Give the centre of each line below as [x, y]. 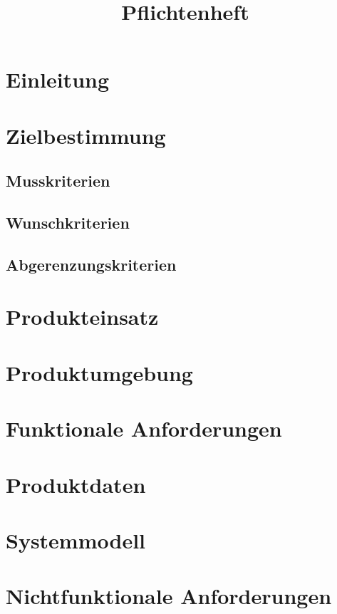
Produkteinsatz [82, 317]
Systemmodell [76, 540]
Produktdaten [76, 484]
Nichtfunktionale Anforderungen [169, 596]
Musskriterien [58, 181]
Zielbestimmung [86, 135]
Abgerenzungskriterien [91, 264]
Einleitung [58, 79]
